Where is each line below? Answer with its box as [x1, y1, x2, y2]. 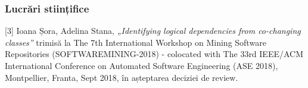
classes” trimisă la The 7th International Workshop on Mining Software [5, 36, 266, 48]
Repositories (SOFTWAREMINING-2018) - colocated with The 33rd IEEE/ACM [5, 48, 304, 60]
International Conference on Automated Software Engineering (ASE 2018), [5, 59, 278, 71]
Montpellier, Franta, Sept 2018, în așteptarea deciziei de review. [5, 71, 238, 83]
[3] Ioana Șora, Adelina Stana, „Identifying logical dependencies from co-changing [5, 24, 301, 37]
